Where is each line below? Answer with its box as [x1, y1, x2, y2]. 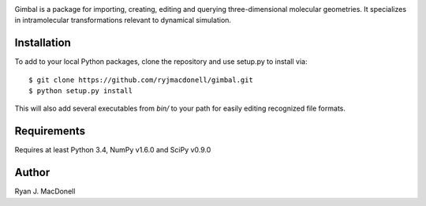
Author [14, 166, 50, 179]
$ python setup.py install [28, 87, 133, 96]
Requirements [14, 125, 86, 138]
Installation [14, 36, 71, 50]
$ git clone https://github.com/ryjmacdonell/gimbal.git [28, 75, 254, 84]
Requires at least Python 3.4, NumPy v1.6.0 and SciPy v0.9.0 [14, 145, 211, 155]
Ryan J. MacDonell [14, 186, 76, 197]
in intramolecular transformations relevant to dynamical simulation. [14, 16, 232, 25]
